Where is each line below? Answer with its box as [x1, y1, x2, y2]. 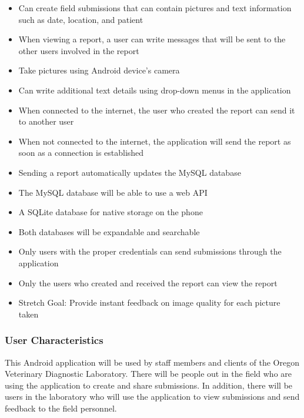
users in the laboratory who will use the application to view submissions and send [5, 390, 300, 403]
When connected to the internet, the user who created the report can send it [18, 103, 295, 116]
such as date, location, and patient [18, 13, 143, 25]
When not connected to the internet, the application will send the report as [18, 135, 291, 147]
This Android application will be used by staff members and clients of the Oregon [5, 356, 300, 368]
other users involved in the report [18, 44, 139, 56]
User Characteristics [5, 333, 103, 347]
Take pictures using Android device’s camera [18, 64, 180, 76]
